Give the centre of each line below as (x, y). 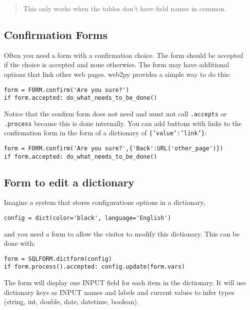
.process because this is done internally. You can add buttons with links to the (123, 123)
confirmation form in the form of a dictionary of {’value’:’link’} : (105, 133)
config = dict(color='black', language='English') (88, 218)
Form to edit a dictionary (69, 182)
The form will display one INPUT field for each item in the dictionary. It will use (125, 283)
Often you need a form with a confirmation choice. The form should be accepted (124, 55)
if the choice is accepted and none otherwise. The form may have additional (116, 64)
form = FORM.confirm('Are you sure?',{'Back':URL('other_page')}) (114, 148)
